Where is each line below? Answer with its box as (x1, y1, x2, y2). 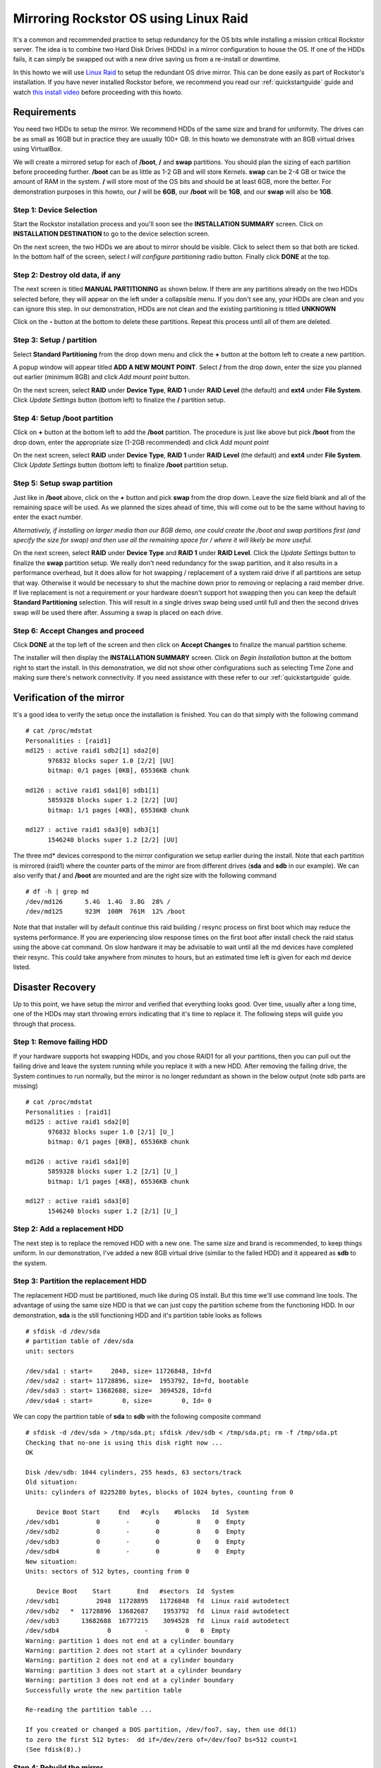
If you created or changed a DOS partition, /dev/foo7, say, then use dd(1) (25, 1726, 298, 1734)
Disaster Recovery (13, 981, 97, 993)
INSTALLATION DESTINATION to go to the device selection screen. (13, 230, 210, 238)
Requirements (13, 106, 77, 118)
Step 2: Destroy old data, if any (13, 269, 121, 279)
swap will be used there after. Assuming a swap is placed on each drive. (13, 608, 224, 617)
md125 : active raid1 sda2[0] (25, 1118, 131, 1126)
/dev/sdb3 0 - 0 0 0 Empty (25, 1537, 246, 1545)
